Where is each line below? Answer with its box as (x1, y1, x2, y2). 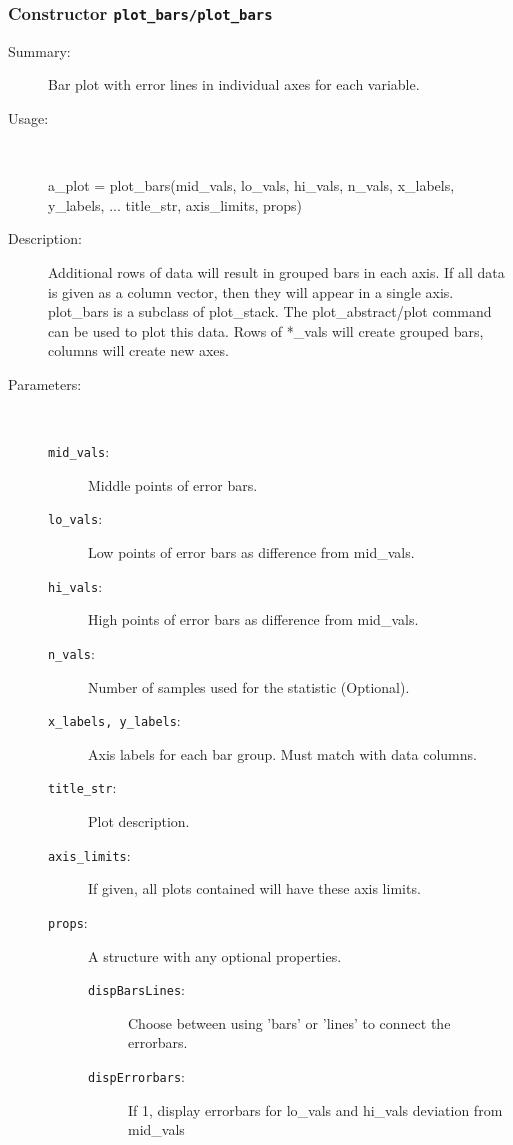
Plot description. (88, 811, 190, 831)
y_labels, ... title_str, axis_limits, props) (48, 194, 303, 215)
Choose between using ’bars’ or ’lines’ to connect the (128, 1012, 451, 1033)
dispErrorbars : (88, 1065, 185, 1086)
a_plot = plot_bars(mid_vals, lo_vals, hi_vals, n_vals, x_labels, (48, 175, 455, 196)
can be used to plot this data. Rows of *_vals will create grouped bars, (48, 320, 484, 341)
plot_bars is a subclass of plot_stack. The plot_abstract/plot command (48, 301, 492, 322)
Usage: (8, 107, 49, 128)
